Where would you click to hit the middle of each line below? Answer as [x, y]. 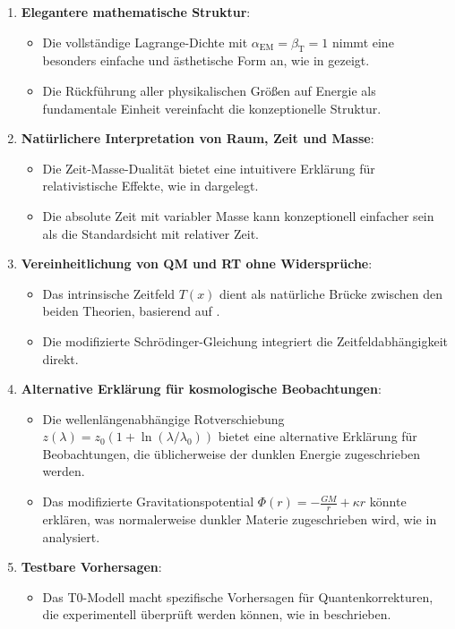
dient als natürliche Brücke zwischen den [331, 293]
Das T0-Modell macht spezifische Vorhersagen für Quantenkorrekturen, [238, 596]
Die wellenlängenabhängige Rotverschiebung [163, 418]
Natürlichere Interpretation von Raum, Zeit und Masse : [197, 138]
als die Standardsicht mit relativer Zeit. [150, 233]
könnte [388, 501]
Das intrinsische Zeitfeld [109, 293]
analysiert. [71, 536]
